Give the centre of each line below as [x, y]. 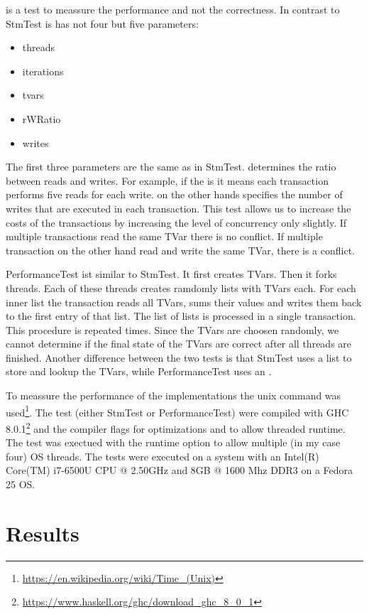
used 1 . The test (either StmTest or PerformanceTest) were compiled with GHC [177, 411]
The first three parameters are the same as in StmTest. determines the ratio [171, 167]
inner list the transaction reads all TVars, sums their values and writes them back [184, 302]
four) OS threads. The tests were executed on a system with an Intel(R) [163, 456]
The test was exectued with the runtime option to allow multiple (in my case [173, 442]
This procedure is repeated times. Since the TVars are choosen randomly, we [172, 329]
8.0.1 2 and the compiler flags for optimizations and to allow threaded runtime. [176, 427]
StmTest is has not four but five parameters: [102, 23]
